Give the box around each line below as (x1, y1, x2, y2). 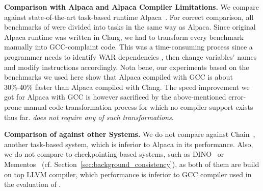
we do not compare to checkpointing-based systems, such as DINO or (4, 149, 224, 159)
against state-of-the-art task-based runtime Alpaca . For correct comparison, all (4, 11, 254, 22)
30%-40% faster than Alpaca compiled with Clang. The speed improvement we (4, 81, 250, 92)
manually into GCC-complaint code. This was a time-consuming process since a (4, 41, 253, 52)
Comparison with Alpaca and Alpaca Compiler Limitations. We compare (4, 2, 259, 12)
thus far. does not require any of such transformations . (4, 111, 174, 122)
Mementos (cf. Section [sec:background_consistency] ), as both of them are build (4, 158, 259, 169)
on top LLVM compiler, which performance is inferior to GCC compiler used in (4, 169, 252, 179)
